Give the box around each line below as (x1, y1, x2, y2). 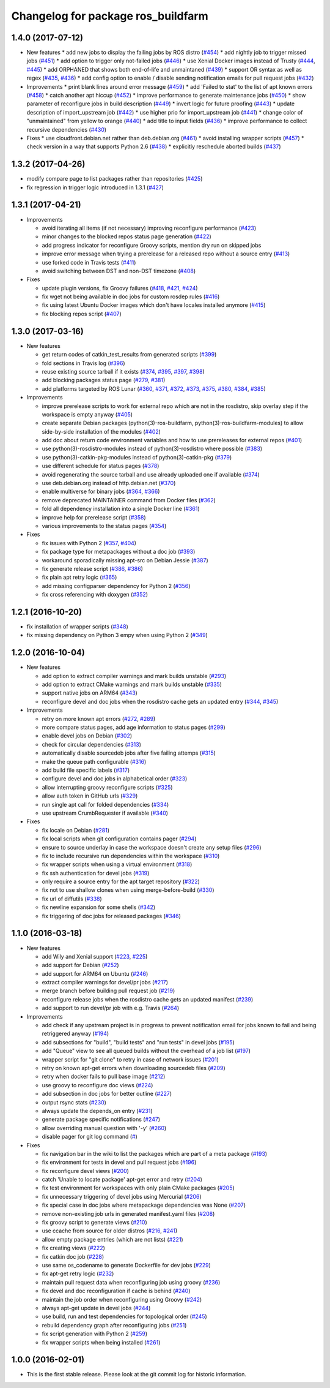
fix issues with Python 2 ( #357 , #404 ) (42, 539, 137, 546)
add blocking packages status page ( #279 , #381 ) (42, 377, 166, 384)
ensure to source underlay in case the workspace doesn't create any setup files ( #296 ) (42, 843, 262, 851)
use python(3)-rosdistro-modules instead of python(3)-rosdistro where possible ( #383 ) (42, 445, 263, 453)
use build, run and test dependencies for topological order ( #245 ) (42, 1313, 207, 1320)
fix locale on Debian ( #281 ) (42, 826, 110, 834)
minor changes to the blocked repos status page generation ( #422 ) (42, 233, 212, 240)
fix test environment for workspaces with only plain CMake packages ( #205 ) (42, 1184, 235, 1191)
